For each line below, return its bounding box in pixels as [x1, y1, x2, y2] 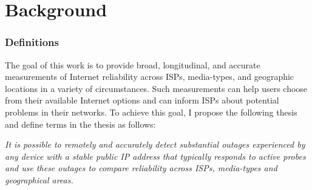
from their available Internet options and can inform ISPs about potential [5, 94, 279, 106]
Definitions [5, 34, 59, 50]
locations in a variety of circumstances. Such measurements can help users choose [5, 82, 308, 94]
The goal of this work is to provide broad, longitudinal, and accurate [5, 58, 260, 71]
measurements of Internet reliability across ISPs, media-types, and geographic [5, 70, 294, 83]
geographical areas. [5, 173, 73, 186]
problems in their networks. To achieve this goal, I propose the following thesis [5, 105, 297, 118]
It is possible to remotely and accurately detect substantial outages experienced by [5, 138, 305, 151]
